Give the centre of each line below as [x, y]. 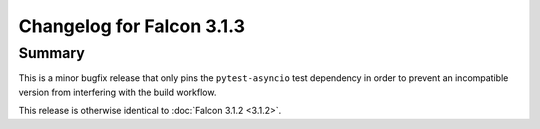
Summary [51, 53]
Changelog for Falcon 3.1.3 [131, 26]
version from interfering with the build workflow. [117, 92]
